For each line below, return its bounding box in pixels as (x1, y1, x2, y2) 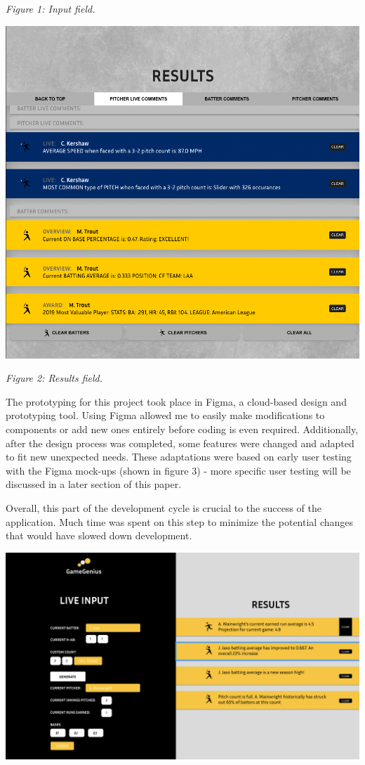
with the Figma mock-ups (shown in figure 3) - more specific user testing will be (6, 463, 351, 477)
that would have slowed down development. (6, 528, 192, 543)
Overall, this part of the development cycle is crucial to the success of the (6, 500, 322, 515)
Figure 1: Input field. (6, 1, 95, 15)
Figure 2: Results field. (6, 371, 102, 385)
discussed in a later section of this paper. (6, 477, 182, 491)
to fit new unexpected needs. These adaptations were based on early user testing (6, 449, 352, 464)
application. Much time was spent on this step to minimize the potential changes (6, 514, 354, 529)
